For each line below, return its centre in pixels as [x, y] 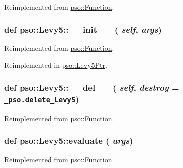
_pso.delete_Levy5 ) [42, 99]
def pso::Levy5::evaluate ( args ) [69, 141]
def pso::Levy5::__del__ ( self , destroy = [92, 87]
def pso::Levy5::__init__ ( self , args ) [83, 29]
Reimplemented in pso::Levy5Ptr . [56, 65]
